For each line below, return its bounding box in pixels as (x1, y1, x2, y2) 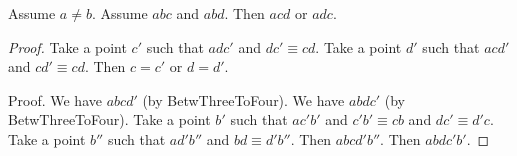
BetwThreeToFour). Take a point (8, 109, 211, 130)
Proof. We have (8, 89, 102, 110)
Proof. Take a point (8, 36, 127, 57)
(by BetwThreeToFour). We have (142, 89, 345, 110)
